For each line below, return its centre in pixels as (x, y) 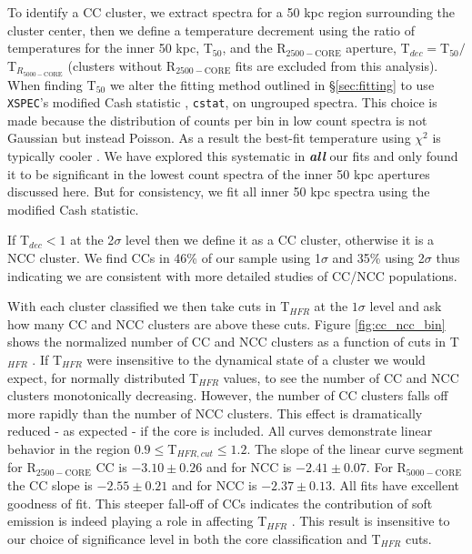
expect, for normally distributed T (103, 377)
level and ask (406, 306)
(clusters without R (122, 65)
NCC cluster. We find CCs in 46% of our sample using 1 (164, 258)
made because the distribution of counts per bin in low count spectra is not (217, 120)
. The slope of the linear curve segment (356, 448)
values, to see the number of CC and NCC (341, 377)
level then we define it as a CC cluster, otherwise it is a (280, 240)
